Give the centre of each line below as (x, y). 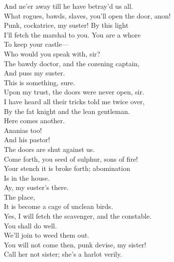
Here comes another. (34, 121)
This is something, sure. (39, 82)
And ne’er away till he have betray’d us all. (68, 6)
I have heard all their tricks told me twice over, (74, 101)
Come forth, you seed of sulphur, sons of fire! (71, 159)
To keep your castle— (36, 44)
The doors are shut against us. (49, 149)
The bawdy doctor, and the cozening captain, (72, 63)
